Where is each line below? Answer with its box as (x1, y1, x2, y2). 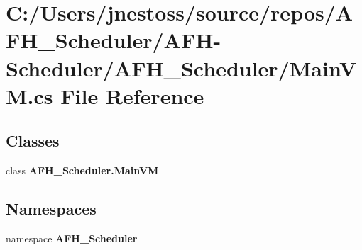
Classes (6, 130, 60, 152)
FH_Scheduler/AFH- (6, 25, 221, 55)
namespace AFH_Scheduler (6, 230, 138, 245)
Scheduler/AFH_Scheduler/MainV (6, 53, 357, 82)
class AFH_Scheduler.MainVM (6, 163, 159, 178)
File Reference (60, 81, 204, 110)
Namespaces (6, 198, 97, 220)
